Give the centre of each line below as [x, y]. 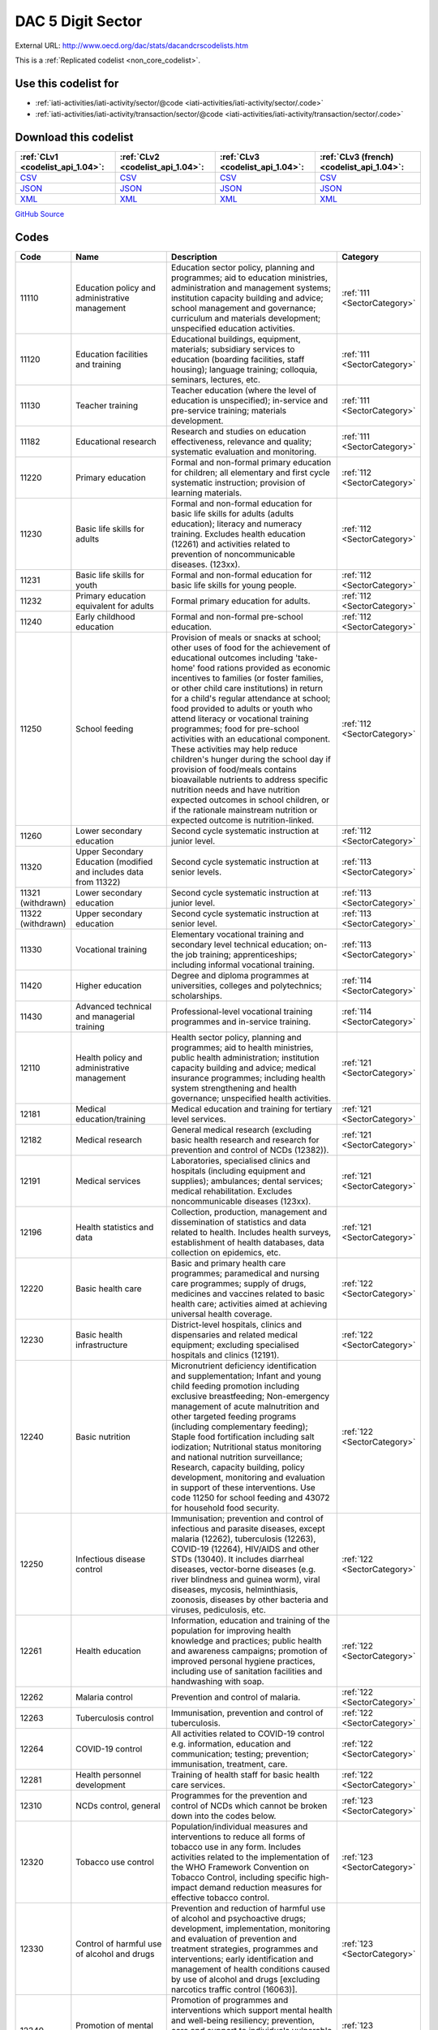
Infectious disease [111, 1559]
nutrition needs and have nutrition [235, 790]
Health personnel [109, 1775]
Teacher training [107, 406]
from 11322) [98, 883]
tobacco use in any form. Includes [236, 1847]
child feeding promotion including [235, 1386]
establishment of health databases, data [247, 1242]
